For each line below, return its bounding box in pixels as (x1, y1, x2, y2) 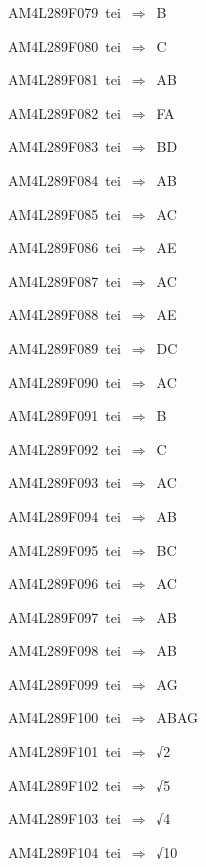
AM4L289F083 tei (8, 136, 121, 157)
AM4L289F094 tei (8, 505, 121, 526)
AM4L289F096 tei (8, 573, 121, 594)
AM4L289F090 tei (8, 371, 121, 392)
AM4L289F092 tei (8, 438, 121, 459)
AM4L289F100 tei (8, 707, 121, 728)
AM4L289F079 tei (8, 2, 121, 22)
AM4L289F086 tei (8, 237, 121, 258)
